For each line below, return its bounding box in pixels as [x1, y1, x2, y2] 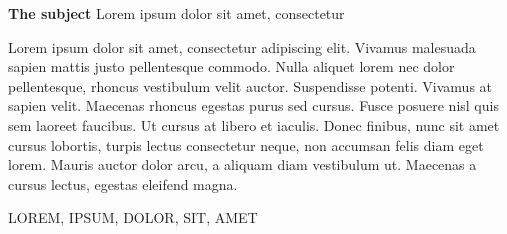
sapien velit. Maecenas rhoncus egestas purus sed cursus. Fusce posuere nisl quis [8, 95, 499, 116]
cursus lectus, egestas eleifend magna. [8, 173, 238, 194]
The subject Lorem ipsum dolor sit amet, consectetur [8, 3, 345, 23]
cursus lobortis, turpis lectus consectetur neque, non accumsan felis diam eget [8, 134, 484, 155]
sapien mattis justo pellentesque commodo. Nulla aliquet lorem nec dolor [8, 56, 455, 77]
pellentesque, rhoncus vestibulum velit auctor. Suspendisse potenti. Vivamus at [8, 75, 493, 96]
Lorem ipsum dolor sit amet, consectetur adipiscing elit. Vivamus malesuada [8, 36, 476, 57]
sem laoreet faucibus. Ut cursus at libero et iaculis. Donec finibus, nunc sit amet [8, 114, 500, 135]
